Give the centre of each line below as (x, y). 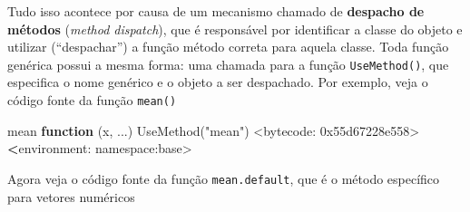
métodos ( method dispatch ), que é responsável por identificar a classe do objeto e (235, 29)
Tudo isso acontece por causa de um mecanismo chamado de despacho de (216, 11)
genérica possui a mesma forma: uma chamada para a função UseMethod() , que (228, 64)
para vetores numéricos (71, 196)
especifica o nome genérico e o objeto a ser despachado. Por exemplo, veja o (218, 82)
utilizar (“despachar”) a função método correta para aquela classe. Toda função (228, 47)
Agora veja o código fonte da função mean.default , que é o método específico (224, 178)
